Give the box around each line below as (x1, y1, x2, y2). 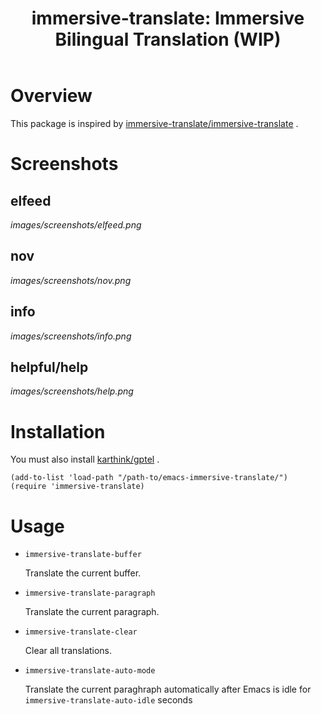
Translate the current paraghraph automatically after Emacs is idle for (24, 683, 312, 696)
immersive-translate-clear (24, 627, 138, 637)
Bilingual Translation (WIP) (54, 28, 282, 51)
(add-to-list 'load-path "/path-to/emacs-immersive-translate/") (10, 473, 288, 483)
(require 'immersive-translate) (10, 482, 145, 492)
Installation (10, 420, 106, 443)
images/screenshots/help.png (10, 385, 134, 397)
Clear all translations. (24, 645, 113, 657)
